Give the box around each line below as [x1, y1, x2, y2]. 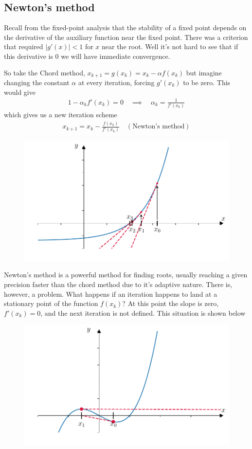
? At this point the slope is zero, [122, 298, 219, 308]
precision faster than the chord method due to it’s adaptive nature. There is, [4, 279, 233, 289]
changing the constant [4, 77, 70, 88]
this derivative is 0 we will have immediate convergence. [4, 51, 170, 61]
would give [4, 87, 36, 97]
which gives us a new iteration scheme [4, 109, 117, 120]
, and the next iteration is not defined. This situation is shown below [40, 307, 246, 318]
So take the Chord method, [4, 67, 85, 77]
